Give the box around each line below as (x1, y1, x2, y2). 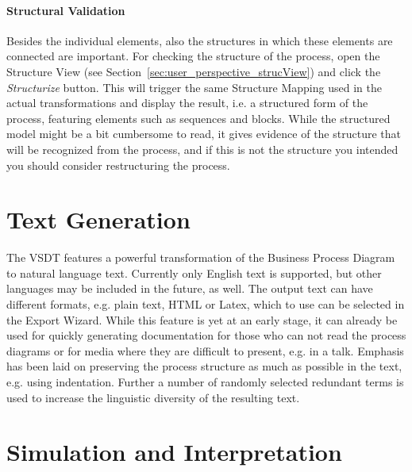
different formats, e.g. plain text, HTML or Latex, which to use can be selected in (6, 296, 405, 313)
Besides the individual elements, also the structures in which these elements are (6, 32, 393, 48)
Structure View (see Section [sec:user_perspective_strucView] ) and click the (6, 63, 381, 79)
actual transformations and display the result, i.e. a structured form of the (6, 94, 368, 111)
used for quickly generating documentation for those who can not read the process (6, 327, 406, 343)
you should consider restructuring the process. (6, 156, 230, 173)
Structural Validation (6, 2, 125, 18)
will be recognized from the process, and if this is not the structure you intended (6, 140, 399, 157)
